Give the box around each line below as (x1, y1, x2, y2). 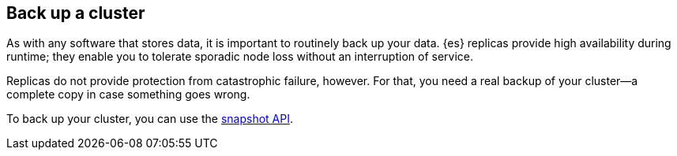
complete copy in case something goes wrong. (6, 87, 250, 102)
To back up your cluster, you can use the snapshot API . (6, 112, 293, 126)
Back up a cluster (6, 3, 145, 23)
